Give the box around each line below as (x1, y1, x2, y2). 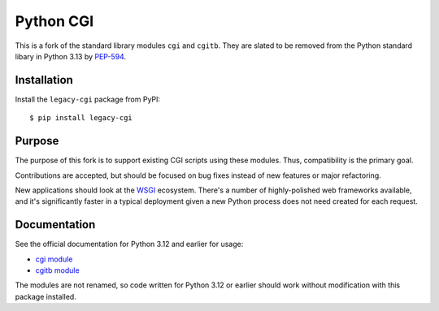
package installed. (15, 292, 76, 301)
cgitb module (35, 266, 80, 275)
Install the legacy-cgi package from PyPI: (15, 94, 161, 104)
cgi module (35, 254, 73, 264)
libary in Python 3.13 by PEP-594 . (15, 51, 126, 61)
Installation (15, 73, 73, 87)
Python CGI (15, 12, 94, 30)
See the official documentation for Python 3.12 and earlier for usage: (15, 240, 244, 249)
